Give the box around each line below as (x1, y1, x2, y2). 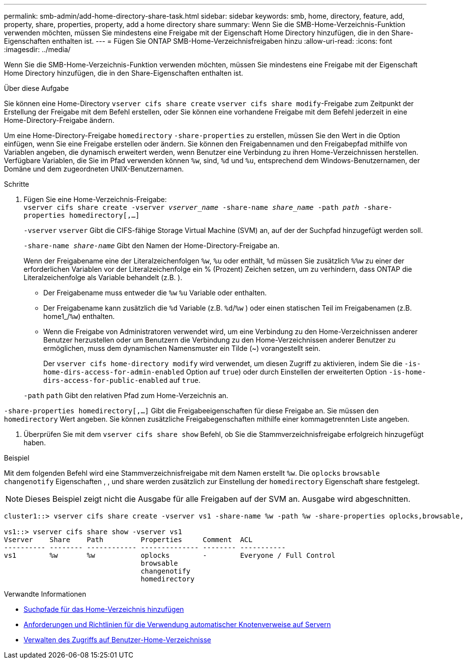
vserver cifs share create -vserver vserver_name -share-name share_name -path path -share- (24, 203, 393, 211)
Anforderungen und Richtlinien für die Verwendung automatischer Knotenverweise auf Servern (24, 620, 331, 629)
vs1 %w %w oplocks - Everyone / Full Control (4, 551, 336, 559)
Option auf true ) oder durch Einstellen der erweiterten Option (186, 368, 387, 376)
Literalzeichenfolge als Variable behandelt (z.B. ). (24, 273, 182, 282)
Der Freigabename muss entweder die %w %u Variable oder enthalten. (43, 288, 267, 297)
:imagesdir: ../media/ (4, 45, 71, 54)
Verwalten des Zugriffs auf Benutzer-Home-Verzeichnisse (24, 635, 211, 644)
